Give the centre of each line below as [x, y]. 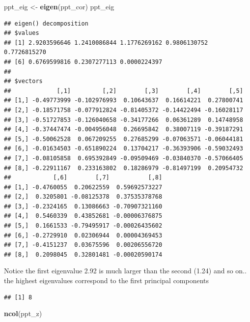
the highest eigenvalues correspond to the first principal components [107, 280]
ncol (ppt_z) [23, 313]
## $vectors [23, 81]
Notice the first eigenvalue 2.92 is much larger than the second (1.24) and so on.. [125, 271]
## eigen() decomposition [46, 23]
